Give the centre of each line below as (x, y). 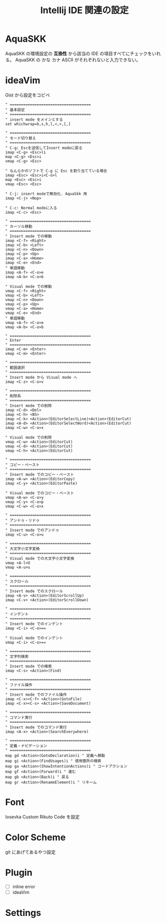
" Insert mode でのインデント (34, 624)
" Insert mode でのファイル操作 (36, 695)
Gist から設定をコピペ (28, 95)
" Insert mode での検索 (28, 666)
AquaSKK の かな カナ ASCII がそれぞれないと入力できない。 (78, 60)
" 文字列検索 (17, 656)
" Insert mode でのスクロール (34, 591)
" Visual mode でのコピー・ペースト (40, 493)
